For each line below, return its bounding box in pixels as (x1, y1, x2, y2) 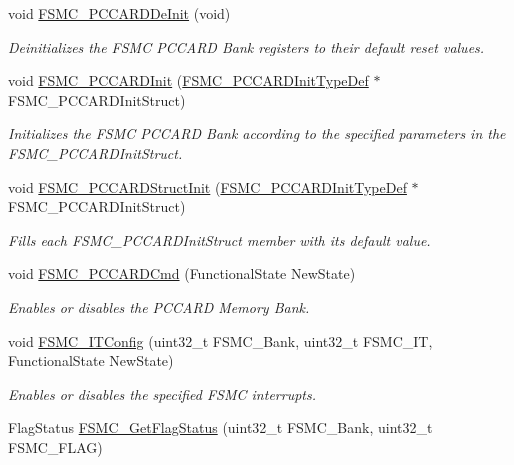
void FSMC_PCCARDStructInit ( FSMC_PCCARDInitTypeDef (8, 176, 407, 197)
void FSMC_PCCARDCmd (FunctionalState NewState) (8, 263, 356, 284)
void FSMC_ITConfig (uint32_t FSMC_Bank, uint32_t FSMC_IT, (8, 330, 433, 351)
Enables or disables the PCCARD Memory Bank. (8, 296, 310, 317)
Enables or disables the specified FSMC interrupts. (8, 383, 316, 404)
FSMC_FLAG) (8, 436, 103, 457)
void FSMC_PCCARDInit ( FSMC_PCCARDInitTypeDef (8, 70, 369, 91)
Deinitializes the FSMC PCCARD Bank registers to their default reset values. (8, 36, 485, 57)
